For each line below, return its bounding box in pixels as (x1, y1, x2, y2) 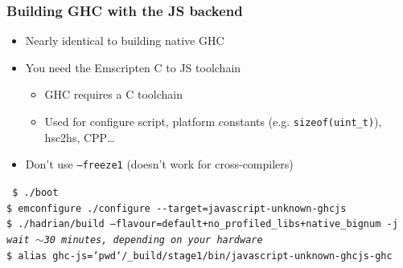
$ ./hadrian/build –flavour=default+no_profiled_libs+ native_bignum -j (6, 218, 398, 230)
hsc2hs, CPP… (44, 128, 115, 145)
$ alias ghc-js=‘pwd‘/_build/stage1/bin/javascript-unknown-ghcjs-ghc (6, 250, 393, 262)
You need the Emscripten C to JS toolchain (25, 59, 241, 75)
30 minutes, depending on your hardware (43, 233, 263, 246)
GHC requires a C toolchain (44, 86, 183, 103)
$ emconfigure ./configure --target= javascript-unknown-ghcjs (6, 202, 347, 214)
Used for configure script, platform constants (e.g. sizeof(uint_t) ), (44, 113, 382, 129)
